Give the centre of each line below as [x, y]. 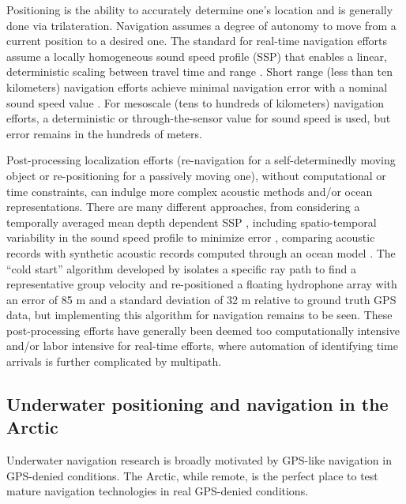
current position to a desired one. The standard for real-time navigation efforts [197, 41]
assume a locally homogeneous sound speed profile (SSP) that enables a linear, [197, 56]
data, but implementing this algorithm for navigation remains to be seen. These [199, 315]
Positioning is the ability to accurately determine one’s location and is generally [200, 9]
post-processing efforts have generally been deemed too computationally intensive [203, 330]
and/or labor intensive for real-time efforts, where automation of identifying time [202, 346]
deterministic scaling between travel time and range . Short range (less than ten [199, 71]
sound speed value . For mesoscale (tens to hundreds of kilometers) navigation [195, 102]
